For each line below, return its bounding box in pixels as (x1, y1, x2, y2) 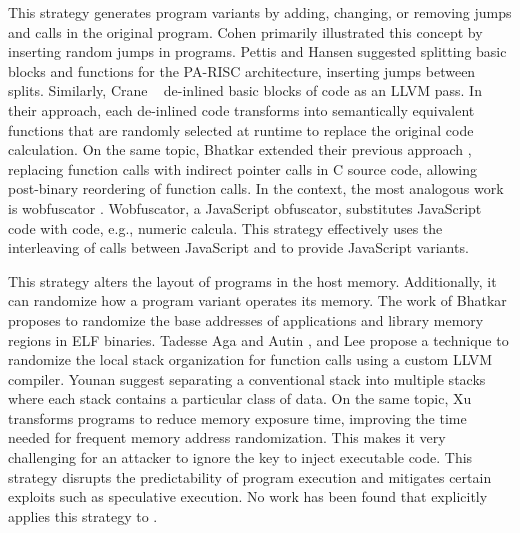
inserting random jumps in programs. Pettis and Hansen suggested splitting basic (8, 41, 507, 62)
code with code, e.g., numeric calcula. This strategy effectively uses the (8, 217, 443, 238)
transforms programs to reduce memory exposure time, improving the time (8, 407, 467, 428)
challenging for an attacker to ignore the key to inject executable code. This (8, 447, 473, 468)
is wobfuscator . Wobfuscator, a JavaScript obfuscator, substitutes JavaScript (8, 197, 482, 218)
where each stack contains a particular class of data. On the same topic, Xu (8, 388, 472, 409)
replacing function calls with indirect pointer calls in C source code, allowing (8, 158, 478, 179)
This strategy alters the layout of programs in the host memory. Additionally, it (8, 270, 497, 291)
